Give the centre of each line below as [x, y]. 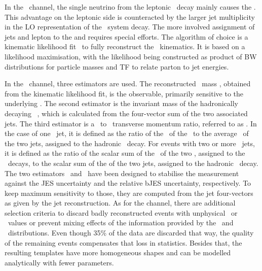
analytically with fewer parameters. [59, 262]
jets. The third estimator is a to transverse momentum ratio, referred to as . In [131, 123]
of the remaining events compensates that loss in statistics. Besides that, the [123, 242]
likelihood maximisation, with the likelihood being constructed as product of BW [131, 56]
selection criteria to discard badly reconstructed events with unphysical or [121, 212]
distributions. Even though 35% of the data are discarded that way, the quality [131, 233]
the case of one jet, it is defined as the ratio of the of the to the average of [127, 133]
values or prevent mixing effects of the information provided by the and [121, 223]
